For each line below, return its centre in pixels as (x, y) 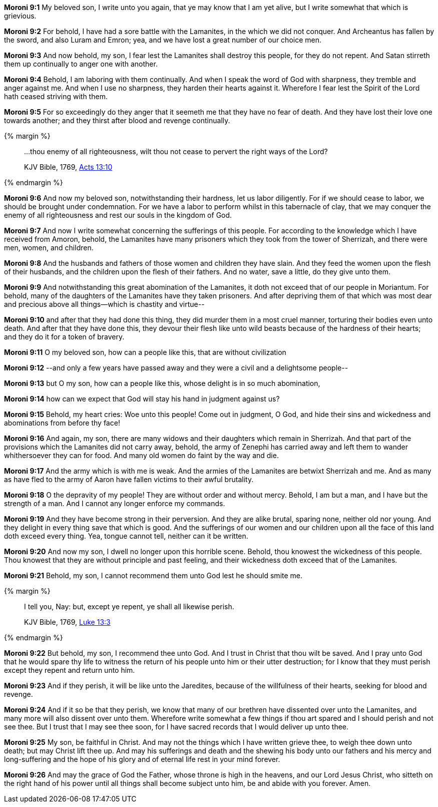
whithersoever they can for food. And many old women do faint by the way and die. (141, 455)
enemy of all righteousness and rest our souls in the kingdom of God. (118, 215)
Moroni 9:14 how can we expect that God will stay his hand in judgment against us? (142, 399)
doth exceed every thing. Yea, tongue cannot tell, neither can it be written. (126, 536)
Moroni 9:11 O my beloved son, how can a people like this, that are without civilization (145, 352)
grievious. (20, 16)
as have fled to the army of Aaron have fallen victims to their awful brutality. (129, 479)
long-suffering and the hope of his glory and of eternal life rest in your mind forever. (142, 759)
